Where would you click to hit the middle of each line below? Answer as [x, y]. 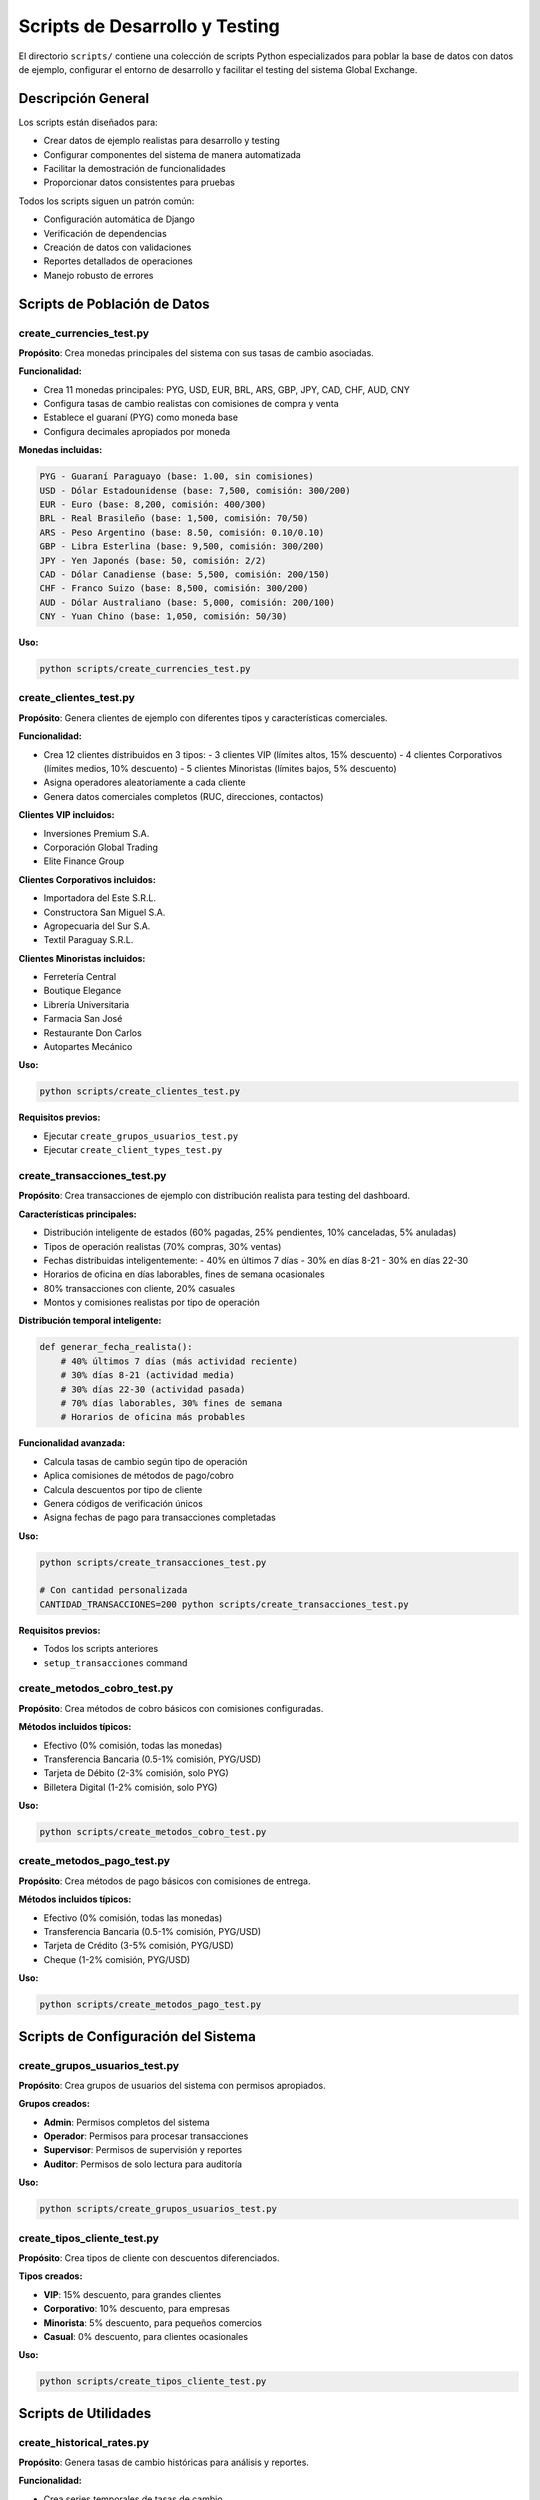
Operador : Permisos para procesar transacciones [146, 2136]
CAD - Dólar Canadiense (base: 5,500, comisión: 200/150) [184, 574]
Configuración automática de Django [119, 219]
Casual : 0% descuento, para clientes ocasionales [146, 2336]
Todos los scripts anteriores [101, 1649]
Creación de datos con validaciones [117, 247]
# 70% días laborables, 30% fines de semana [171, 1403]
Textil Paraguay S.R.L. [88, 940]
